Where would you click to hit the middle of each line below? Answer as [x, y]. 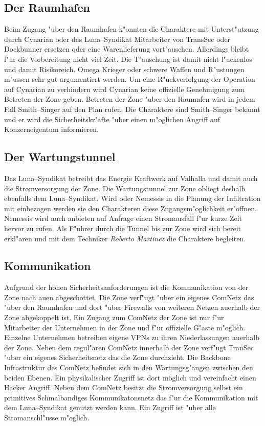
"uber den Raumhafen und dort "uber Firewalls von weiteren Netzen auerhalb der [132, 307]
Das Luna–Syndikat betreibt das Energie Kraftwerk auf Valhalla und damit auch [131, 178]
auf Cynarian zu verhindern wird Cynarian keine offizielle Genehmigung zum [125, 89]
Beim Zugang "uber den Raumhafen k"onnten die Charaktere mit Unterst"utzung [131, 29]
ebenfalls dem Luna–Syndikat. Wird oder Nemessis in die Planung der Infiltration [132, 198]
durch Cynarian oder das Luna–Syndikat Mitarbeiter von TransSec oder [117, 39]
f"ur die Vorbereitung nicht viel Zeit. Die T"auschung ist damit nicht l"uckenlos [128, 59]
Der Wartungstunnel [60, 157]
